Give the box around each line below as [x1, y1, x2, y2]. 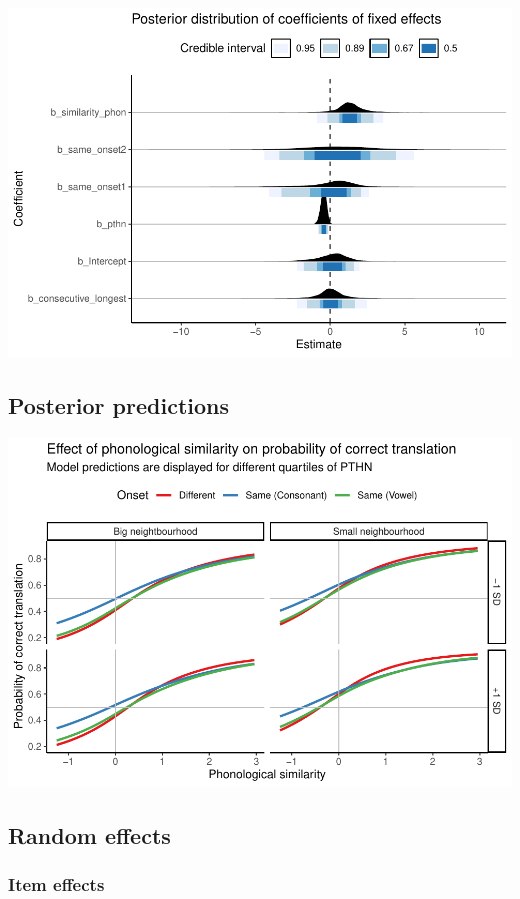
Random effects [8, 819, 171, 850]
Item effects [8, 871, 105, 896]
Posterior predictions [8, 389, 230, 420]
